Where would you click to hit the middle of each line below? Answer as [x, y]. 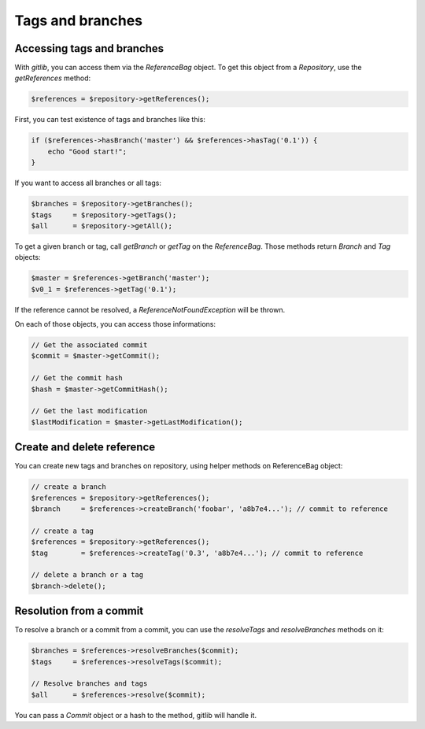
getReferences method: [53, 78]
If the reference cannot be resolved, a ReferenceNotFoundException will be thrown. [150, 309]
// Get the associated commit [89, 345]
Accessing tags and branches [89, 48]
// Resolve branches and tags [89, 684]
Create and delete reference [85, 448]
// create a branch [68, 487]
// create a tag [63, 531]
